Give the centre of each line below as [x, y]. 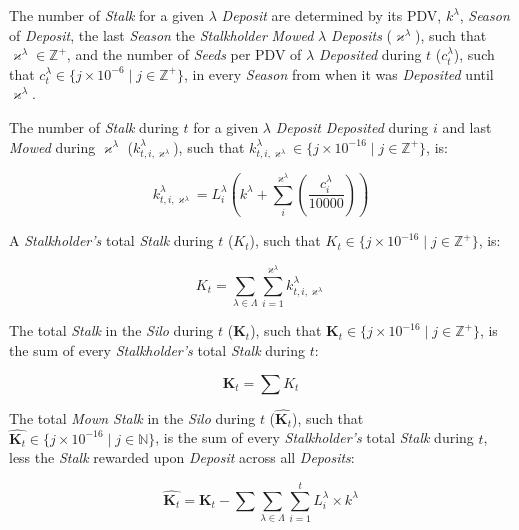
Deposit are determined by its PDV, [331, 15]
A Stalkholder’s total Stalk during [111, 240]
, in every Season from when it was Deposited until [338, 73]
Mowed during [52, 146]
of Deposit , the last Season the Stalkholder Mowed [161, 34]
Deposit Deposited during [352, 126]
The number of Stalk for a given [107, 15]
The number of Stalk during [94, 126]
